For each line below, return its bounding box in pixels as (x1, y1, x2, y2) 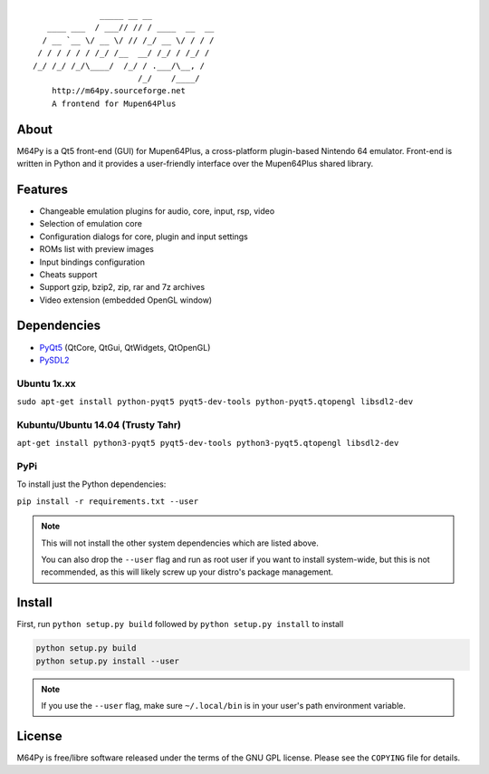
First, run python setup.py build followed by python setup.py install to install (16, 619, 344, 630)
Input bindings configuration (39, 256, 145, 267)
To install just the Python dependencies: (16, 479, 167, 489)
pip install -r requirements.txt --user (16, 496, 199, 507)
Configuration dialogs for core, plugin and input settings (39, 231, 248, 242)
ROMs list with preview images (39, 244, 154, 255)
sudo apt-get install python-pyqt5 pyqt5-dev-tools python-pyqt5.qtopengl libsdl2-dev (16, 397, 414, 407)
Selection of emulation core (39, 218, 142, 229)
